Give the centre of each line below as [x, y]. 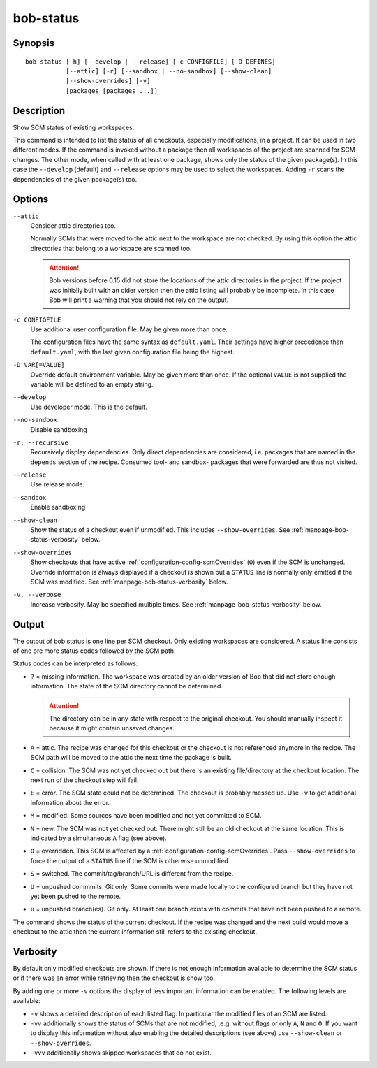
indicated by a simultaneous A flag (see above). [98, 838]
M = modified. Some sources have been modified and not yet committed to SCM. [146, 816]
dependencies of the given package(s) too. [75, 179]
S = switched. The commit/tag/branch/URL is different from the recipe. [132, 874]
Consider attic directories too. [73, 225]
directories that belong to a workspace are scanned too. [111, 248]
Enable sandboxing [58, 507]
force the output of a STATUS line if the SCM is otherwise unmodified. [130, 860]
